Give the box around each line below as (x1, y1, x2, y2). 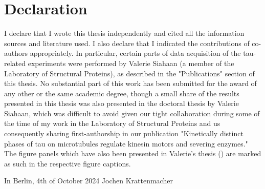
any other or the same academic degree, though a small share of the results (4, 88, 239, 98)
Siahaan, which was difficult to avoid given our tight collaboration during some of (4, 108, 260, 118)
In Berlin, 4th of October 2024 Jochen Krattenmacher (4, 175, 173, 186)
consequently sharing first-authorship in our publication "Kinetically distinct (4, 128, 244, 139)
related (4, 57, 26, 68)
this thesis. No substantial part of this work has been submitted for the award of (4, 78, 257, 89)
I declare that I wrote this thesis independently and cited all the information (4, 28, 245, 38)
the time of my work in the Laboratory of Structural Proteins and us (4, 118, 220, 129)
